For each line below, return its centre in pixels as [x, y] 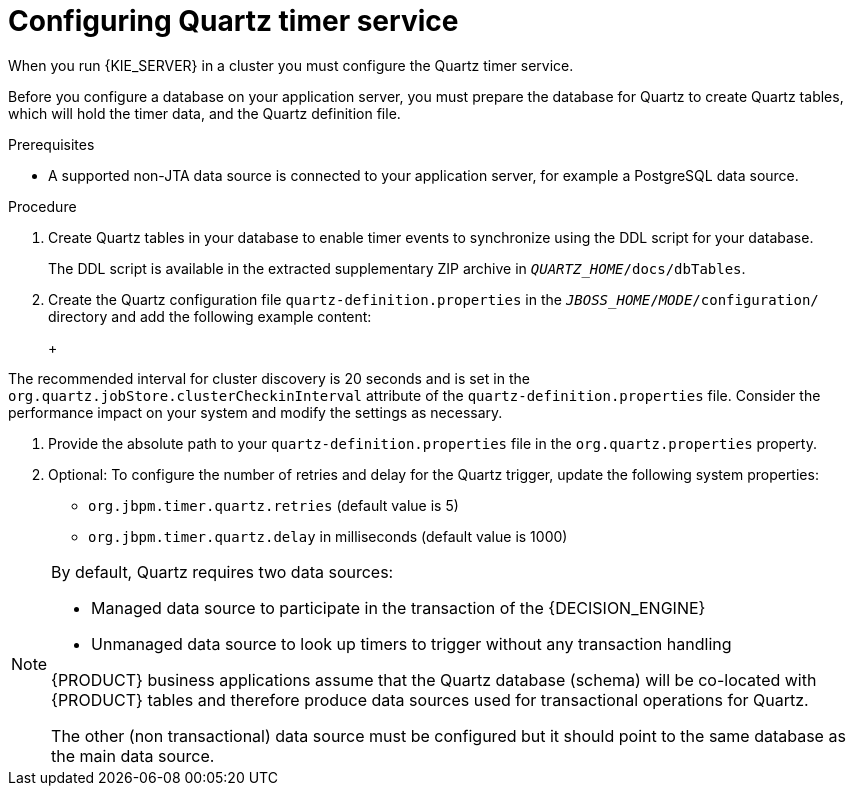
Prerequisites [51, 144]
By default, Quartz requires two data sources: [222, 571]
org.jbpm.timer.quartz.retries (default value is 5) [273, 505]
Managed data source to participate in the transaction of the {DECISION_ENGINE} [398, 607]
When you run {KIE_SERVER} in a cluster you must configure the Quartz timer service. [291, 65]
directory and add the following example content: [210, 316]
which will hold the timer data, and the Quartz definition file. [204, 113]
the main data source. [133, 755]
